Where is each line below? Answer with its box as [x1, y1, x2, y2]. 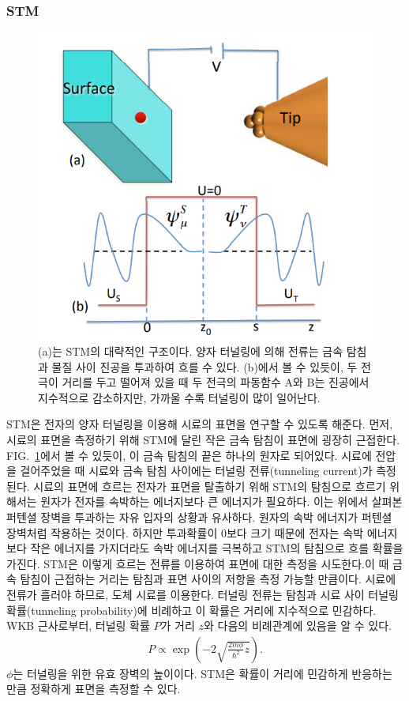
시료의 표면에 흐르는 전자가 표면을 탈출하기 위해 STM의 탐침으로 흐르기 [33, 477, 386, 494]
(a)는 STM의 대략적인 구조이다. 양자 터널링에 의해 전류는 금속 [38, 343, 343, 360]
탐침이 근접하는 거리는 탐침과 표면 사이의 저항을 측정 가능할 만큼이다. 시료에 [20, 571, 396, 587]
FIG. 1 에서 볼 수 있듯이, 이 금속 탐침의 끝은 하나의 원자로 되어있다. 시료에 [6, 447, 372, 463]
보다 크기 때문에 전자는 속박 [226, 524, 364, 541]
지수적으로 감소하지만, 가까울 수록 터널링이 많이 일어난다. [38, 389, 321, 405]
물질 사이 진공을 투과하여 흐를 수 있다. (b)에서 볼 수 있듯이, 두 [51, 358, 358, 375]
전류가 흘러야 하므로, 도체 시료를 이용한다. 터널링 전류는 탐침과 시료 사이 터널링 [6, 586, 399, 602]
